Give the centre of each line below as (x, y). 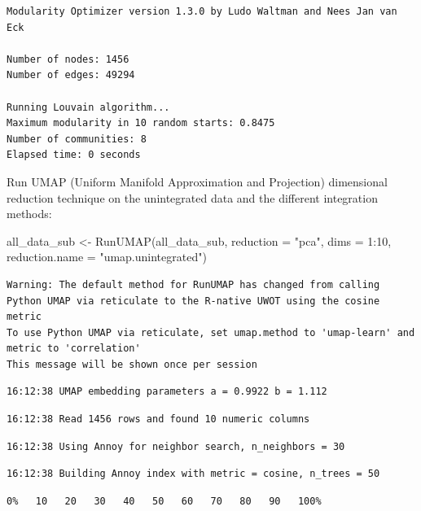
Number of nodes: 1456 (68, 59)
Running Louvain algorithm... (88, 107)
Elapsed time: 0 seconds (74, 155)
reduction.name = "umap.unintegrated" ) (107, 257)
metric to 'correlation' (74, 349)
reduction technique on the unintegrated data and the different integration (192, 197)
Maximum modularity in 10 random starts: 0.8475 (141, 123)
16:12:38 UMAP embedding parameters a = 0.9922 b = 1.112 (167, 392)
